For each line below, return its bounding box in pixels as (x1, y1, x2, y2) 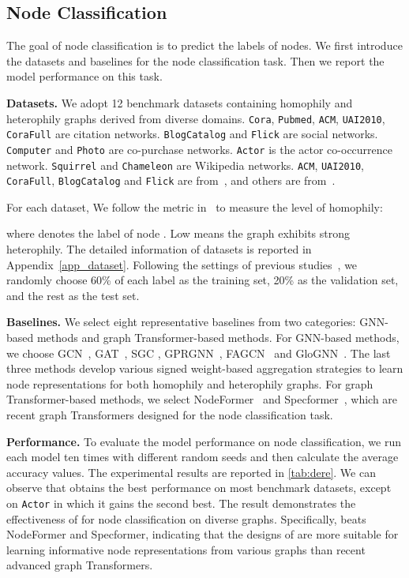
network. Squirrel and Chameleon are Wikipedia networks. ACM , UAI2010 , (6, 156, 364, 173)
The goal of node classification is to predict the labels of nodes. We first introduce (6, 37, 403, 54)
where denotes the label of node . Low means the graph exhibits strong (6, 225, 350, 242)
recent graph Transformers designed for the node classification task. (6, 406, 333, 422)
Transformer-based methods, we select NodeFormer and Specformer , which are (6, 391, 398, 407)
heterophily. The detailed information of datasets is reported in (6, 241, 312, 257)
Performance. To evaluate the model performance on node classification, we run (6, 433, 402, 449)
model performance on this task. (6, 68, 163, 84)
